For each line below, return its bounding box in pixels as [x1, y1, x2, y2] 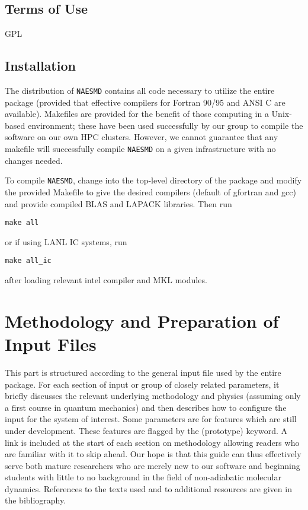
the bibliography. [5, 494, 66, 506]
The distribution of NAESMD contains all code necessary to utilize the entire [5, 84, 275, 96]
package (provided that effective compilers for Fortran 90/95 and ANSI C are [5, 96, 285, 108]
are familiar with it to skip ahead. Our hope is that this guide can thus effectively [5, 448, 301, 460]
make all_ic [5, 256, 52, 265]
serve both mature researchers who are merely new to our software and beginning [5, 459, 300, 471]
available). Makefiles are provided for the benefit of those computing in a [5, 107, 269, 120]
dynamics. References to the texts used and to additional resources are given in [5, 482, 292, 495]
